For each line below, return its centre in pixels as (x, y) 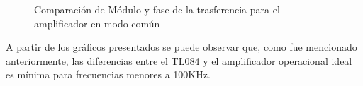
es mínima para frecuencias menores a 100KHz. (108, 74)
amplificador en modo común (97, 23)
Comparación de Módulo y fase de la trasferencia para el (157, 9)
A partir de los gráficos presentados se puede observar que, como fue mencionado (181, 47)
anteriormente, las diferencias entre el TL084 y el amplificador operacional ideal (179, 60)
